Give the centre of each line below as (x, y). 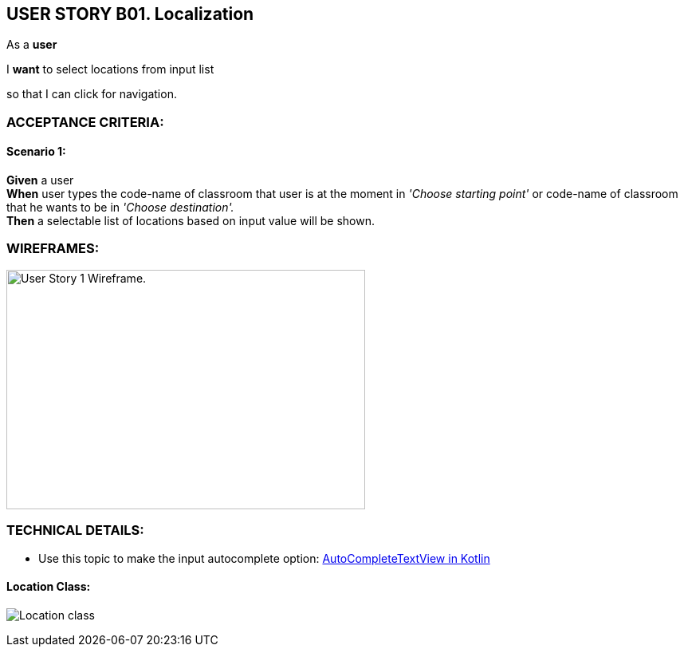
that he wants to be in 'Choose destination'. (120, 208)
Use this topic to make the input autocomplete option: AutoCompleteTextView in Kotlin (264, 558)
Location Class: (49, 587)
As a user (32, 45)
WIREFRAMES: (53, 249)
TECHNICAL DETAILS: (75, 530)
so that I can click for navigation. (92, 94)
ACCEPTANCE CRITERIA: (85, 122)
